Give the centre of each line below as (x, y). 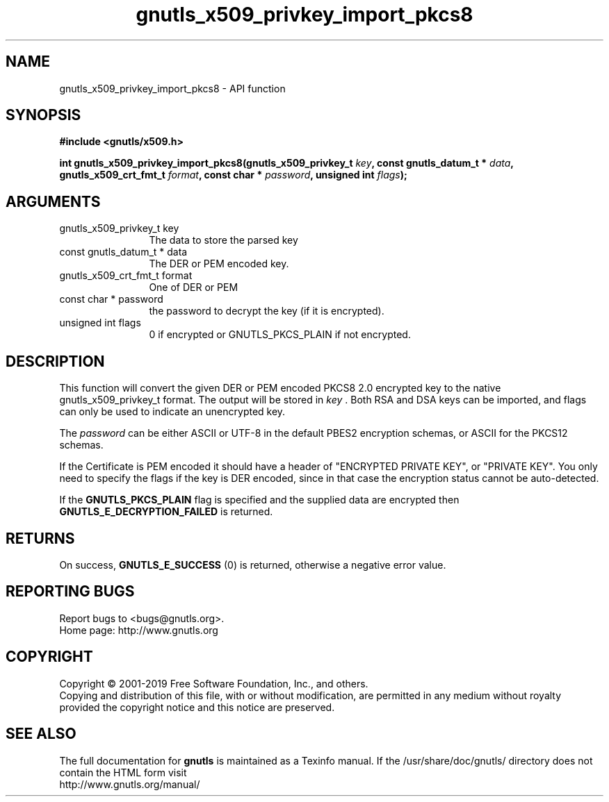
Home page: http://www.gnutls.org (139, 630)
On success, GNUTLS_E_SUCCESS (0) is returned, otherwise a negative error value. (253, 565)
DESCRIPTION (55, 361)
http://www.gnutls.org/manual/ (130, 784)
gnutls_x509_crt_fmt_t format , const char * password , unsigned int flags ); (233, 175)
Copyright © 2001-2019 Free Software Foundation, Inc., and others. (214, 683)
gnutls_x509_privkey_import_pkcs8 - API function (172, 88)
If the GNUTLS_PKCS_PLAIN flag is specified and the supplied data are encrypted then (259, 500)
